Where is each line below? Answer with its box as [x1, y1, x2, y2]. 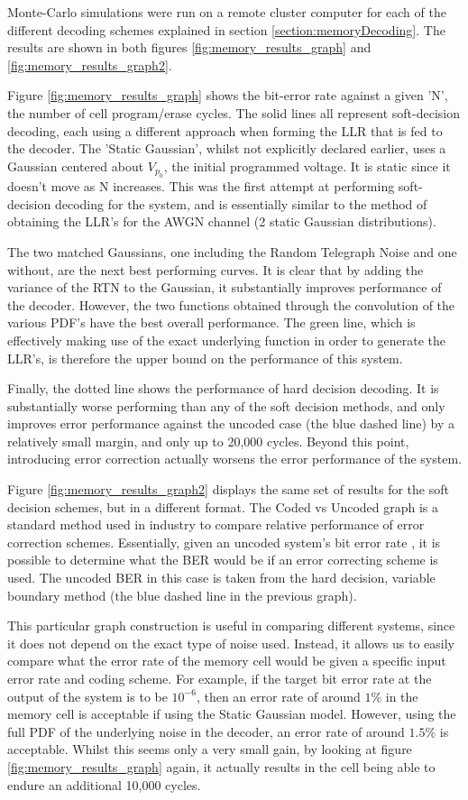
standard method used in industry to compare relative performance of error [7, 515, 425, 534]
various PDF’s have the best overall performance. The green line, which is [7, 313, 416, 332]
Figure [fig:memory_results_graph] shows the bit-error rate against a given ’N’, [7, 86, 448, 105]
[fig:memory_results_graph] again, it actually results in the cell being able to [7, 757, 436, 776]
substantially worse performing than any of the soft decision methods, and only [7, 396, 445, 415]
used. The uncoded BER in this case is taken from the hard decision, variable [7, 568, 436, 587]
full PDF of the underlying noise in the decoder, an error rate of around [7, 722, 405, 740]
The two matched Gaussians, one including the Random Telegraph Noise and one [7, 242, 457, 261]
